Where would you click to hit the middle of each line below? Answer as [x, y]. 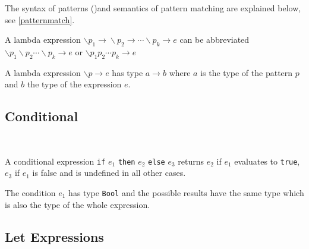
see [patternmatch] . [40, 19]
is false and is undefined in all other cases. [109, 173]
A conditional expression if [55, 161]
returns [191, 161]
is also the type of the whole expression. [78, 204]
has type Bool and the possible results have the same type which [186, 193]
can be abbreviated [215, 40]
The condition [30, 193]
